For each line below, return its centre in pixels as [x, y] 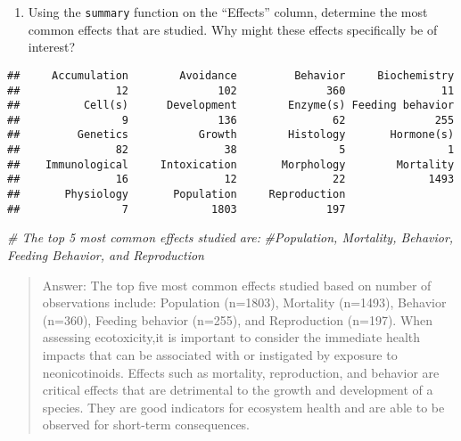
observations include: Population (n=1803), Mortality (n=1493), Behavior [244, 302]
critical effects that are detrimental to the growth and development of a [238, 390]
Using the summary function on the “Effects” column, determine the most [228, 12]
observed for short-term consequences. [146, 425]
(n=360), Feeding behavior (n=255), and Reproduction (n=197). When [238, 319]
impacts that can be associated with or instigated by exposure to [220, 354]
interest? [52, 47]
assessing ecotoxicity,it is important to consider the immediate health [231, 337]
